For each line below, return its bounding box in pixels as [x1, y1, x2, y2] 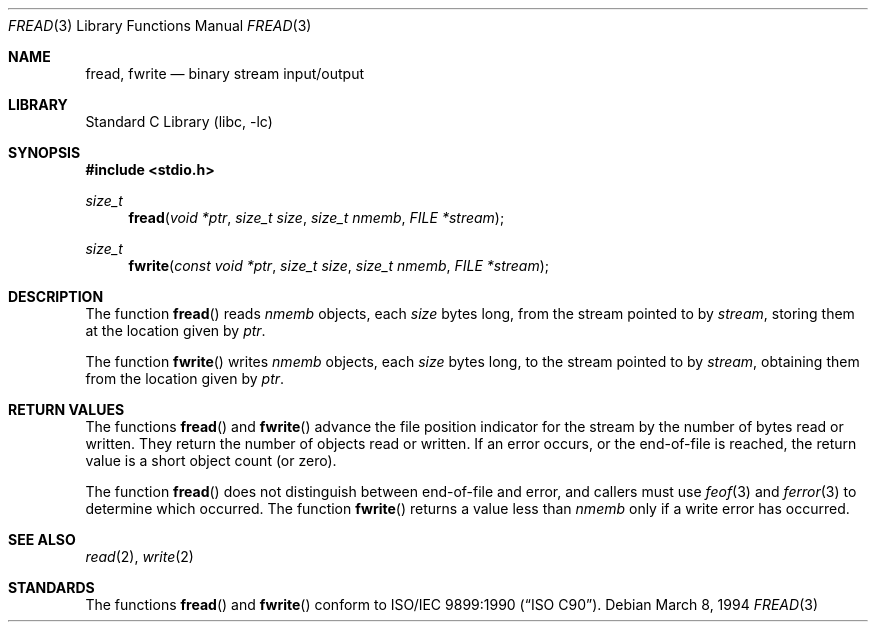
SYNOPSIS [8, 144, 81, 161]
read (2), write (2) [85, 548, 194, 565]
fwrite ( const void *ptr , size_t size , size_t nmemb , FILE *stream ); [128, 257, 550, 274]
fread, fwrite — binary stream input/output [85, 65, 365, 82]
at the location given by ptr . [85, 322, 266, 339]
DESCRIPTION [8, 288, 104, 305]
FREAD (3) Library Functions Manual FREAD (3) [8, 17, 312, 34]
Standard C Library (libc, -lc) [85, 113, 273, 130]
